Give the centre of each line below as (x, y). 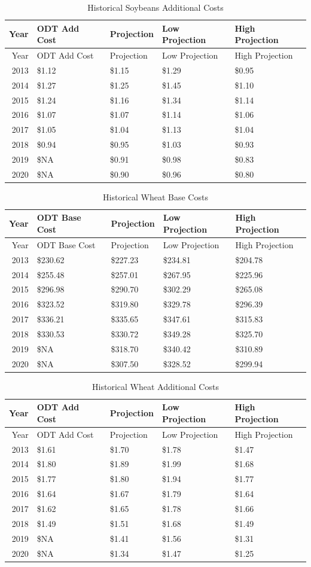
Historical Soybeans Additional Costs (155, 7)
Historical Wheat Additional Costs (155, 386)
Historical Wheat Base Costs (155, 196)
